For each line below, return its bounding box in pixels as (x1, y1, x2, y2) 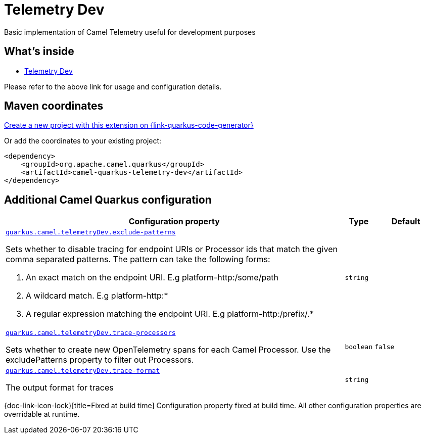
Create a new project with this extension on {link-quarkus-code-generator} (4, 121, 254, 130)
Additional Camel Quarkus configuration (4, 193, 212, 206)
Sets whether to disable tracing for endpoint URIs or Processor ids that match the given (6, 244, 338, 255)
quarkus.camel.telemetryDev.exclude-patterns (6, 228, 176, 236)
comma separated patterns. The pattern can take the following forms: (6, 254, 270, 265)
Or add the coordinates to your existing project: (4, 136, 162, 145)
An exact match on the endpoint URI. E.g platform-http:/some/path (26, 272, 279, 283)
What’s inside (4, 45, 74, 58)
